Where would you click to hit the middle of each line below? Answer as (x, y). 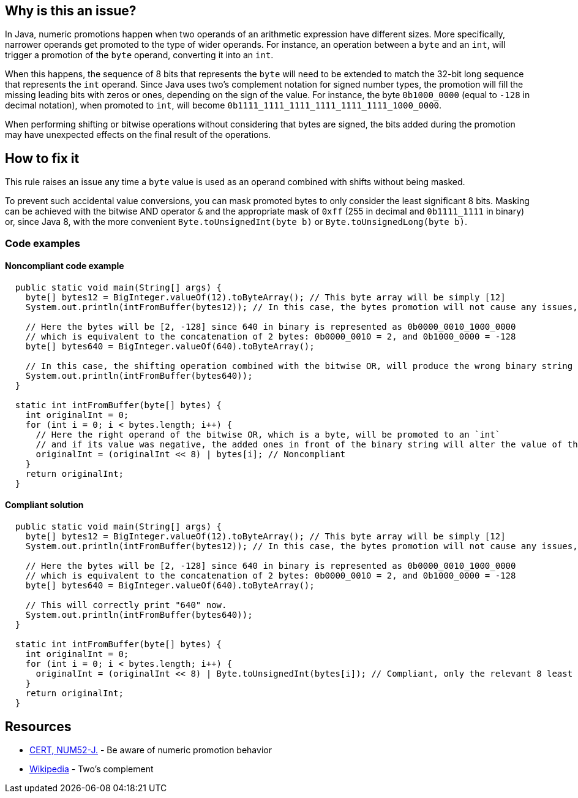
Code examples (43, 243)
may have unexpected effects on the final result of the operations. (138, 135)
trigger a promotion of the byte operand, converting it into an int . (139, 55)
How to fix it (42, 158)
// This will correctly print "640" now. (126, 605)
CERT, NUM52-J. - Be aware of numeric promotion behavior (151, 750)
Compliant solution (44, 505)
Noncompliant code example (65, 266)
